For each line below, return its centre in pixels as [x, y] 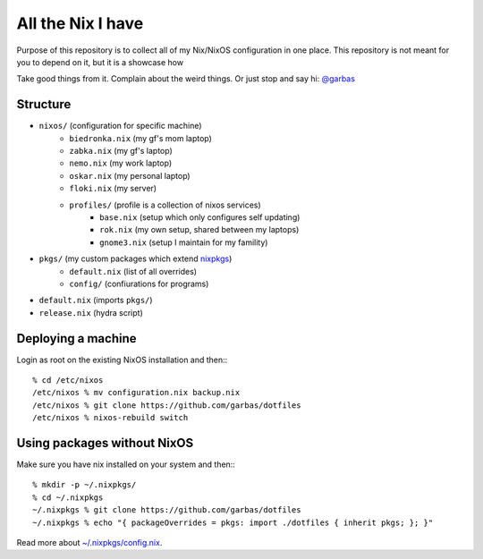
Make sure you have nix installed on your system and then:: [126, 464]
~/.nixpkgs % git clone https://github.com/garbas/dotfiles [167, 510]
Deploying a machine [76, 339]
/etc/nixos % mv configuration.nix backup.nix [136, 393]
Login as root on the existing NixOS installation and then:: [122, 360]
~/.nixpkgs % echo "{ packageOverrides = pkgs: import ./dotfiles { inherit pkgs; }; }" [233, 522]
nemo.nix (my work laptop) [121, 163]
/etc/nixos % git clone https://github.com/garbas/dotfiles [167, 405]
